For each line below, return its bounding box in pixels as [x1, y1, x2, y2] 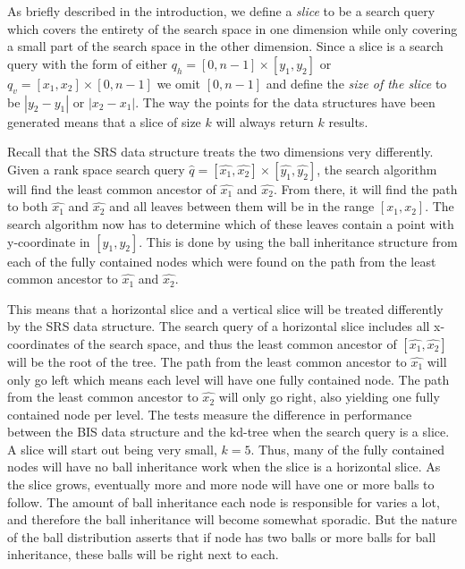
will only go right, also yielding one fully [218, 387, 440, 406]
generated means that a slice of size [7, 112, 201, 131]
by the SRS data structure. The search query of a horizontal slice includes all [7, 317, 430, 335]
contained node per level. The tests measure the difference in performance [7, 404, 412, 423]
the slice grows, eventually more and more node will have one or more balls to [7, 475, 435, 494]
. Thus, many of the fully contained [250, 439, 445, 458]
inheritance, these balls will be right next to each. [7, 545, 279, 564]
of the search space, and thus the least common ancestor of [73, 334, 397, 352]
